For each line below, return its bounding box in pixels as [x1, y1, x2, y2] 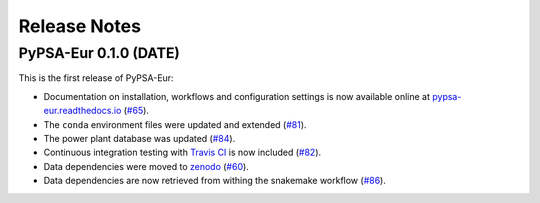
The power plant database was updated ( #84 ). [43, 132, 236, 144]
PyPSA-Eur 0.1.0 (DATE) [18, 44, 180, 62]
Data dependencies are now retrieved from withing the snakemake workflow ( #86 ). [43, 175, 387, 187]
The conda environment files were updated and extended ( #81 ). [43, 118, 307, 130]
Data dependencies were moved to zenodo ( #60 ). [43, 160, 249, 172]
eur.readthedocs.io [43, 105, 122, 117]
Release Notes [18, 15, 142, 37]
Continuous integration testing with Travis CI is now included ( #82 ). [43, 146, 322, 159]
